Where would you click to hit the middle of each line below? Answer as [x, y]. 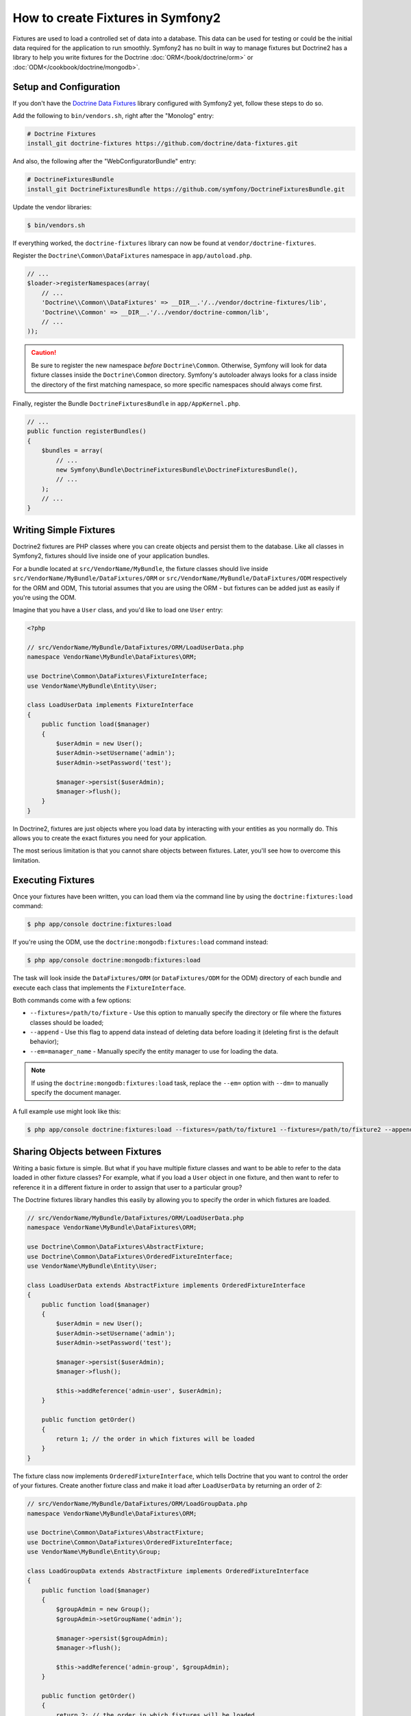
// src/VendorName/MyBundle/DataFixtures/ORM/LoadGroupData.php [137, 1504]
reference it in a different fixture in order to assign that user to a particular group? [127, 1187]
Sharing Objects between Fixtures [87, 1151]
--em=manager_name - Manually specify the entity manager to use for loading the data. [154, 1051]
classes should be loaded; [67, 1022]
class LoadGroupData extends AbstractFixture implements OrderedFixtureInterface [168, 1571]
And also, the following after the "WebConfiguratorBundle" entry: [104, 161]
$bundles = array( [72, 451]
